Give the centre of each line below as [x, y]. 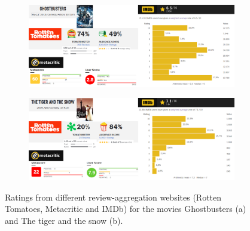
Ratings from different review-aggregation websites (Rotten [113, 197]
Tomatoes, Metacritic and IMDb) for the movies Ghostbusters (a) [126, 209]
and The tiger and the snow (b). [64, 220]
